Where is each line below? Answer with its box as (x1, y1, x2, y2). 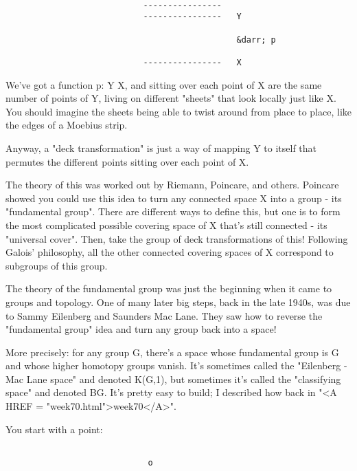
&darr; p (236, 34, 276, 45)
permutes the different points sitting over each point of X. (5, 154, 249, 168)
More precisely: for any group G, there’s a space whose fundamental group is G (5, 344, 339, 359)
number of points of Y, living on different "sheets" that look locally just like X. (5, 91, 336, 105)
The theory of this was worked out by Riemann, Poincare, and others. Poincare (5, 177, 339, 192)
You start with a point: (5, 421, 103, 436)
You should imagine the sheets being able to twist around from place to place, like (5, 104, 352, 118)
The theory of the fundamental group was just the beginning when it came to (5, 281, 332, 296)
